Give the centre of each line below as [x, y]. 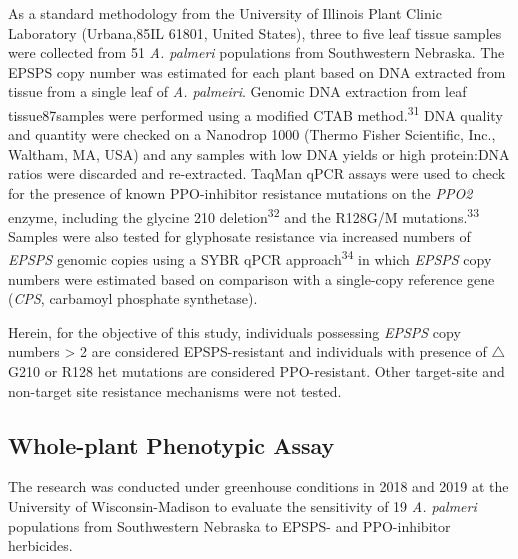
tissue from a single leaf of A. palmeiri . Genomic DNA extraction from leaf [237, 91]
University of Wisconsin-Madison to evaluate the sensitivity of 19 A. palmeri [242, 506]
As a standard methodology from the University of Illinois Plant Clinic [225, 13]
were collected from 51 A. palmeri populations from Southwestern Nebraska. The [256, 52]
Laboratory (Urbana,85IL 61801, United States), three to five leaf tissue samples [255, 32]
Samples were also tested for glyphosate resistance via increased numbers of [239, 235]
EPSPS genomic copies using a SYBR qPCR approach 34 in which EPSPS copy [250, 258]
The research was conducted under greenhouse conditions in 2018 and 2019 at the [258, 486]
